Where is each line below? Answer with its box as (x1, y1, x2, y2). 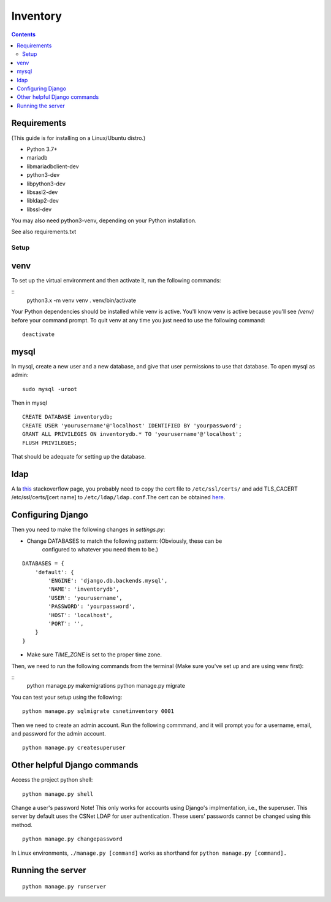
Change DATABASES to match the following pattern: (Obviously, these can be (26, 537, 223, 545)
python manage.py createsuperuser (22, 744, 126, 752)
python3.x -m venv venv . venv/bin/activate (26, 297, 137, 304)
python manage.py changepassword (22, 836, 123, 842)
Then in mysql (11, 399, 47, 406)
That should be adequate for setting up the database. (11, 453, 146, 460)
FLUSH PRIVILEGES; (22, 439, 78, 446)
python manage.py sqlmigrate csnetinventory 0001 (22, 708, 175, 715)
